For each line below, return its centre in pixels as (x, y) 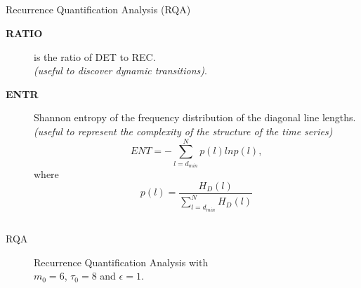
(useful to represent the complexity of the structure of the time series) (183, 131)
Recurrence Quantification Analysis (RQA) (98, 9)
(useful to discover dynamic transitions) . (120, 70)
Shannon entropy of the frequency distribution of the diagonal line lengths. (195, 117)
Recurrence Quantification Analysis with (121, 262)
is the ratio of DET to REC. (95, 56)
